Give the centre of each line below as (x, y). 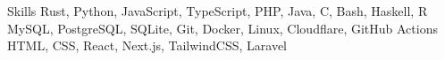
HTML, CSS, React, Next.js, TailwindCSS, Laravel (147, 45)
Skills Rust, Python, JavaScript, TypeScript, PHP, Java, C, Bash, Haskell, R (218, 11)
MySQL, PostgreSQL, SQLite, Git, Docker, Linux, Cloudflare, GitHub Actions (222, 28)
